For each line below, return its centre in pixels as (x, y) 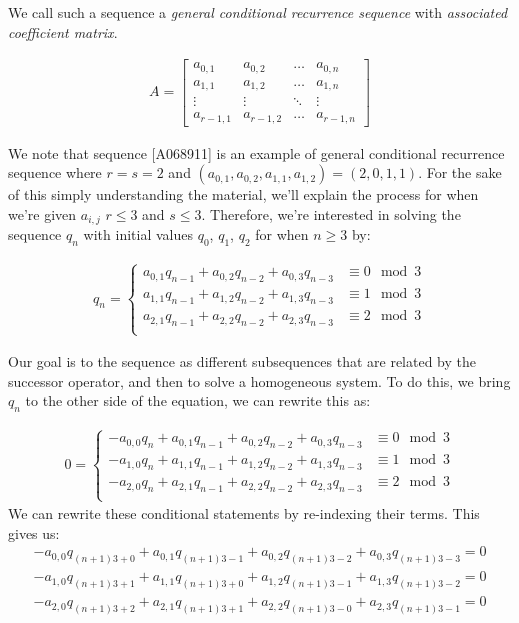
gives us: (34, 532)
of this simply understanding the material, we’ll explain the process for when (243, 194)
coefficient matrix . (63, 31)
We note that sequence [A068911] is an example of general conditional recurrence (256, 152)
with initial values (138, 234)
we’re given (42, 213)
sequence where (55, 172)
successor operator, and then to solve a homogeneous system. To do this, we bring (259, 380)
